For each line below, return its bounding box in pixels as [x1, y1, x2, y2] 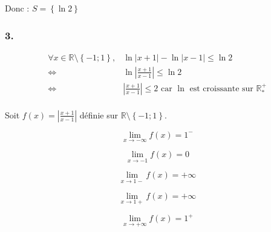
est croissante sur [189, 84, 253, 93]
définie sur [79, 108, 118, 121]
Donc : [5, 2, 30, 14]
